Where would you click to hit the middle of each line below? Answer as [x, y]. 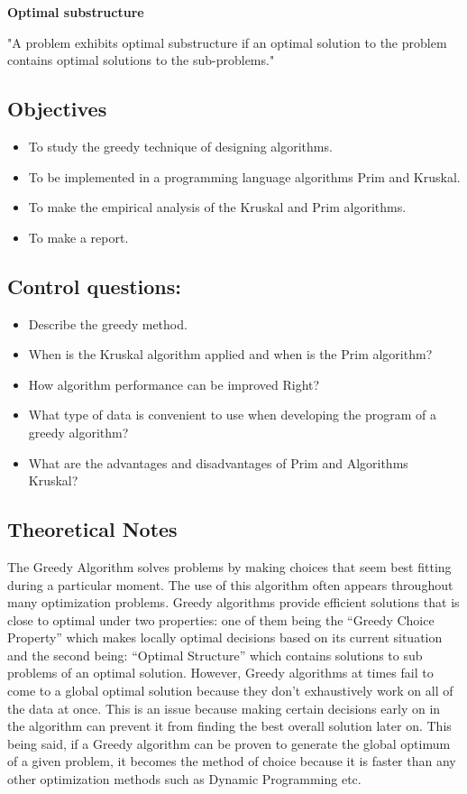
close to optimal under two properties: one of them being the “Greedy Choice [221, 619]
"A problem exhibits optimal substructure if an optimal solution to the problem [227, 42]
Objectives [57, 109]
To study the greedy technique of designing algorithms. [180, 146]
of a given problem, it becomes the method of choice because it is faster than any [232, 761]
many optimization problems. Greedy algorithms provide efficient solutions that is [233, 602]
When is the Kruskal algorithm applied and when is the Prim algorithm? [230, 354]
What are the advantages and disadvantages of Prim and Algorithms [218, 462]
